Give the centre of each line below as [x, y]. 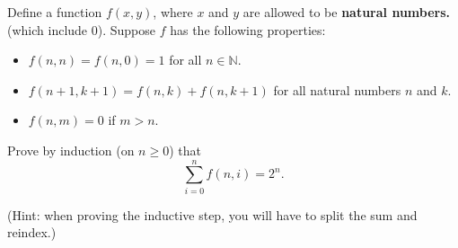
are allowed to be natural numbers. [347, 12]
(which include [48, 29]
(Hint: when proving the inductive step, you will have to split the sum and [212, 214]
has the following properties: [248, 29]
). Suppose [126, 29]
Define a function [55, 12]
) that [185, 150]
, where [173, 12]
